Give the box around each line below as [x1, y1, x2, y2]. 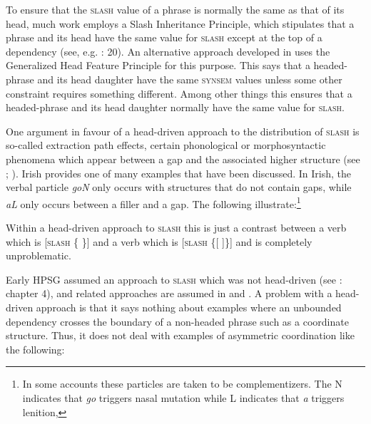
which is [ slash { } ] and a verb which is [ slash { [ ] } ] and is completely [6, 234, 312, 249]
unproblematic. [6, 248, 71, 263]
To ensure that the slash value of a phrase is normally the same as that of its [6, 2, 345, 16]
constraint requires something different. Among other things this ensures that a [6, 86, 352, 100]
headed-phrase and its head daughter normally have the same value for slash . [6, 100, 345, 115]
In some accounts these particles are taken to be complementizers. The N [22, 376, 342, 391]
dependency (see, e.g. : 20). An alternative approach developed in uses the [6, 43, 330, 58]
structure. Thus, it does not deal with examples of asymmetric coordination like [6, 328, 355, 343]
